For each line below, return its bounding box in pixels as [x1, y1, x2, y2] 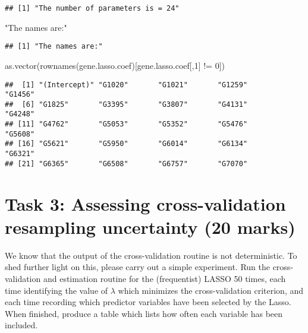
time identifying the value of [5, 284, 108, 296]
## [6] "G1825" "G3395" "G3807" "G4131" [5, 100, 248, 109]
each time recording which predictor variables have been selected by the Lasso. [5, 296, 291, 308]
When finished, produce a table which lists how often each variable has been [5, 307, 283, 319]
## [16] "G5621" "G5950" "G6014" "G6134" [5, 139, 248, 148]
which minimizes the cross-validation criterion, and [118, 284, 304, 296]
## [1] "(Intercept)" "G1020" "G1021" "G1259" [5, 80, 248, 89]
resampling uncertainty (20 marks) [5, 214, 296, 239]
